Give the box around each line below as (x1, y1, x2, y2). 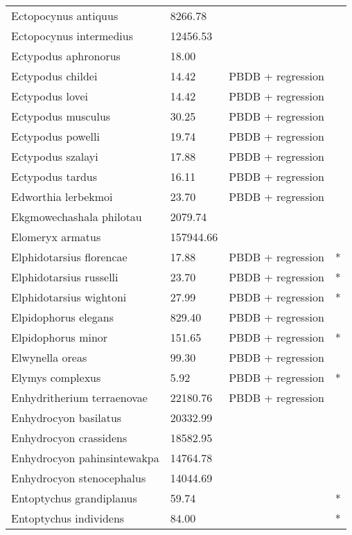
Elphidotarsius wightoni (11, 289, 127, 305)
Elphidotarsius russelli (11, 269, 118, 285)
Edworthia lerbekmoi (11, 188, 113, 204)
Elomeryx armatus (11, 229, 101, 245)
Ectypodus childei (11, 68, 98, 84)
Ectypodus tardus (11, 168, 98, 184)
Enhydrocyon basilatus (11, 410, 122, 426)
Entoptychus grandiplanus (11, 490, 137, 506)
